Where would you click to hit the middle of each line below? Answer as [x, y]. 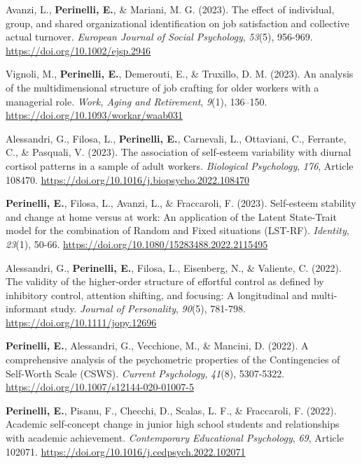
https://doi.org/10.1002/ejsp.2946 [78, 50]
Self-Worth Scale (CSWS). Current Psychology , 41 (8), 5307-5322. [145, 373]
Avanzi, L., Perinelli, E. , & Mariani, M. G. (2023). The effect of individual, [170, 9]
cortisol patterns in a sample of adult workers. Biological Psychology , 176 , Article [180, 165]
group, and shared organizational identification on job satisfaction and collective [177, 23]
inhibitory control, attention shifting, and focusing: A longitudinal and [157, 295]
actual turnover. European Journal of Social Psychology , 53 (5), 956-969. [159, 37]
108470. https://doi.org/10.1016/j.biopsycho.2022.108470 [127, 179]
